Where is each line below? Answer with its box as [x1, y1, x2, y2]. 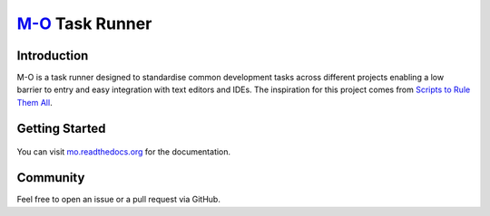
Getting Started [16, 120, 106, 136]
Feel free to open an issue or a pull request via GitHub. [16, 194, 221, 205]
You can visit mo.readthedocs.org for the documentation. [16, 146, 231, 157]
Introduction [16, 48, 89, 63]
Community [16, 170, 85, 185]
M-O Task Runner [16, 14, 152, 33]
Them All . [16, 97, 54, 108]
